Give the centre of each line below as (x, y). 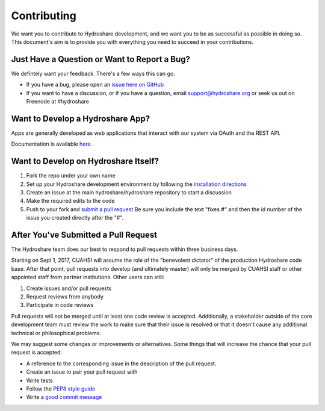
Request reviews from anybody (65, 297)
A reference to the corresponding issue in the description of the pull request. (121, 363)
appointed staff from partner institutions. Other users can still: (88, 277)
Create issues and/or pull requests (69, 288)
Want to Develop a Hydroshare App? (81, 118)
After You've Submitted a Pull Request (84, 235)
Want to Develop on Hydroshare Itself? (85, 162)
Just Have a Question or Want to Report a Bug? (101, 59)
